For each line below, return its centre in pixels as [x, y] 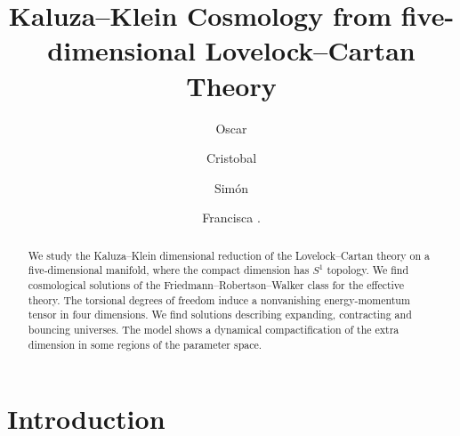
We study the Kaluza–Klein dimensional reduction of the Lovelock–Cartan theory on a [229, 255]
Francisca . [231, 218]
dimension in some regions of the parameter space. [145, 344]
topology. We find [368, 270]
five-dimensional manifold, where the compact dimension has [169, 270]
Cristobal [231, 158]
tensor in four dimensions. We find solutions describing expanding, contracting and [220, 315]
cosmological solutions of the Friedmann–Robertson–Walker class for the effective [216, 284]
